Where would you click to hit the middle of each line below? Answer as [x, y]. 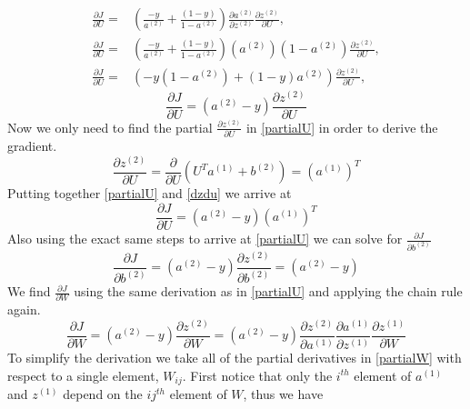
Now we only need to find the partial [110, 127]
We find [29, 291]
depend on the [103, 394]
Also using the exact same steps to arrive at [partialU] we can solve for [205, 239]
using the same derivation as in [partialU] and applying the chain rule [268, 291]
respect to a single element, [83, 375]
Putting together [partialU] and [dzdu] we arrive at [150, 193]
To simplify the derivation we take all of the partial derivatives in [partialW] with [235, 358]
